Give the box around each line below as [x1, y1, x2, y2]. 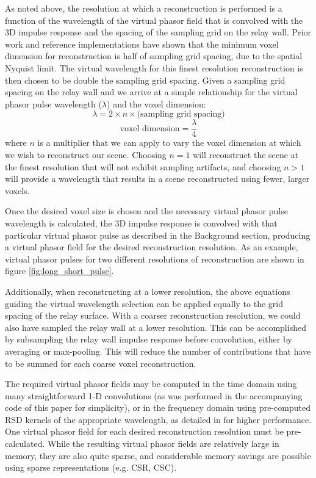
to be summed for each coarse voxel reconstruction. [5, 357, 196, 369]
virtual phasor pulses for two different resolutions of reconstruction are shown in [5, 252, 304, 265]
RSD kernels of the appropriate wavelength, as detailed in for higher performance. [5, 413, 312, 425]
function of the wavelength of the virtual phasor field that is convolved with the [5, 13, 303, 26]
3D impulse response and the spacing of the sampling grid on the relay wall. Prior [5, 26, 311, 38]
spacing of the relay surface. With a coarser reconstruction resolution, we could [5, 309, 301, 322]
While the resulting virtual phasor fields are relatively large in [47, 437, 279, 450]
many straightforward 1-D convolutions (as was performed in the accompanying [5, 389, 303, 402]
